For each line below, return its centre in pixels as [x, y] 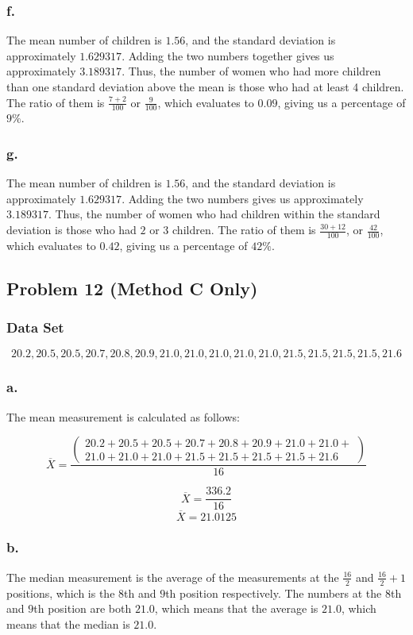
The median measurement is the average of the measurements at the [173, 577]
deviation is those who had [71, 230]
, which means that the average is [236, 608]
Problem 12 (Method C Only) [132, 288]
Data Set [35, 327]
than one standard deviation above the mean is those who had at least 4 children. [205, 87]
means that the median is [68, 623]
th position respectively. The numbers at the [274, 593]
